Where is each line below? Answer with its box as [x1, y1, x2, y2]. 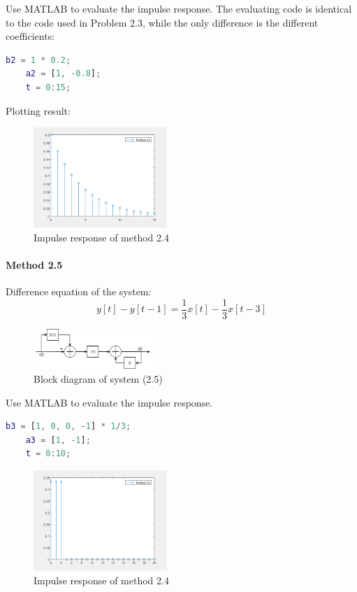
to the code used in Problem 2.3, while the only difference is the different [6, 15, 319, 29]
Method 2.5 [6, 258, 63, 272]
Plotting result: [6, 103, 71, 118]
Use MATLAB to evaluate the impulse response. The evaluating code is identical [6, 1, 352, 15]
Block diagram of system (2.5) [34, 371, 163, 386]
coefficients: [6, 29, 55, 43]
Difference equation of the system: [6, 284, 152, 299]
